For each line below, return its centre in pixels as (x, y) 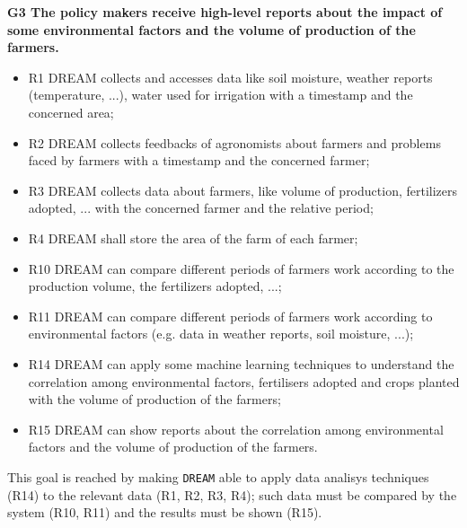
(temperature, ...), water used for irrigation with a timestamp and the (220, 95)
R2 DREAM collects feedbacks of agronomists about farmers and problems (234, 142)
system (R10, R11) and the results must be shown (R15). (165, 512)
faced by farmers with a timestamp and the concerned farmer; (199, 160)
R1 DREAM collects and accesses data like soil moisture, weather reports (230, 77)
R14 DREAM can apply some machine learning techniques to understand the (241, 363)
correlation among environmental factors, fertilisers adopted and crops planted (244, 381)
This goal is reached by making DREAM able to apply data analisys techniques (218, 476)
